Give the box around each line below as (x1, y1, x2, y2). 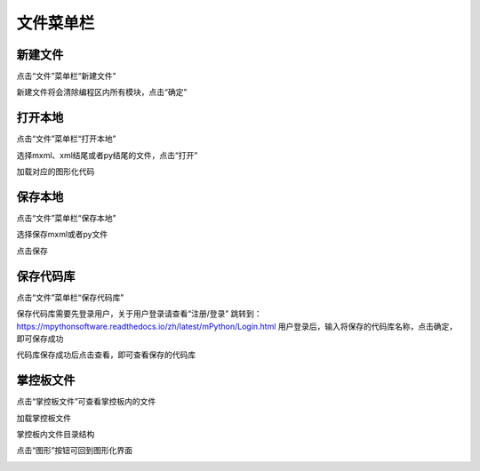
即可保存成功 (16, 333, 64, 344)
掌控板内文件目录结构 (16, 428, 95, 439)
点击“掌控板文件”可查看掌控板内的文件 (16, 396, 156, 407)
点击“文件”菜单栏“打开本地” (16, 133, 116, 144)
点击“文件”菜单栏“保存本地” (16, 213, 116, 224)
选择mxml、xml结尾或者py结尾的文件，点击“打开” (16, 149, 198, 160)
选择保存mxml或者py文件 (16, 229, 108, 240)
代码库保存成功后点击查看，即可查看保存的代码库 (16, 349, 196, 360)
